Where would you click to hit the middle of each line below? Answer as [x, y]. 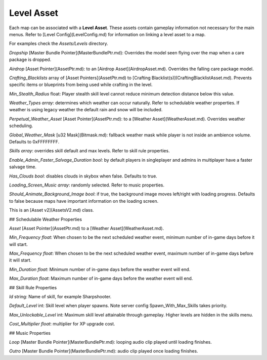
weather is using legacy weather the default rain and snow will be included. [86, 110]
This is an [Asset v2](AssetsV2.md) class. [51, 210]
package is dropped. [30, 60]
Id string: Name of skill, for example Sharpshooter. [60, 297]
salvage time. [23, 167]
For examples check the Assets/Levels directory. [59, 44]
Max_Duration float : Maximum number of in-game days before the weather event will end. [101, 278]
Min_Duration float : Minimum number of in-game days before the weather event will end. [100, 269]
